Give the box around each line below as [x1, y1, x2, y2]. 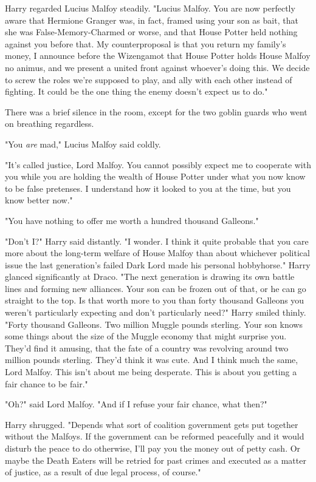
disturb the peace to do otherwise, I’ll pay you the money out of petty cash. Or [5, 442, 301, 454]
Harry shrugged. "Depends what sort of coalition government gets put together [5, 418, 298, 430]
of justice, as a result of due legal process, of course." [5, 466, 201, 478]
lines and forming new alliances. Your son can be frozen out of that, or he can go [5, 282, 306, 294]
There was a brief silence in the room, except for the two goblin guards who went [5, 105, 307, 118]
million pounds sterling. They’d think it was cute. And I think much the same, [5, 353, 298, 366]
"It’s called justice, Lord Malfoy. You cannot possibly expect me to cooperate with [5, 158, 311, 171]
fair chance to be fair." [5, 377, 88, 390]
